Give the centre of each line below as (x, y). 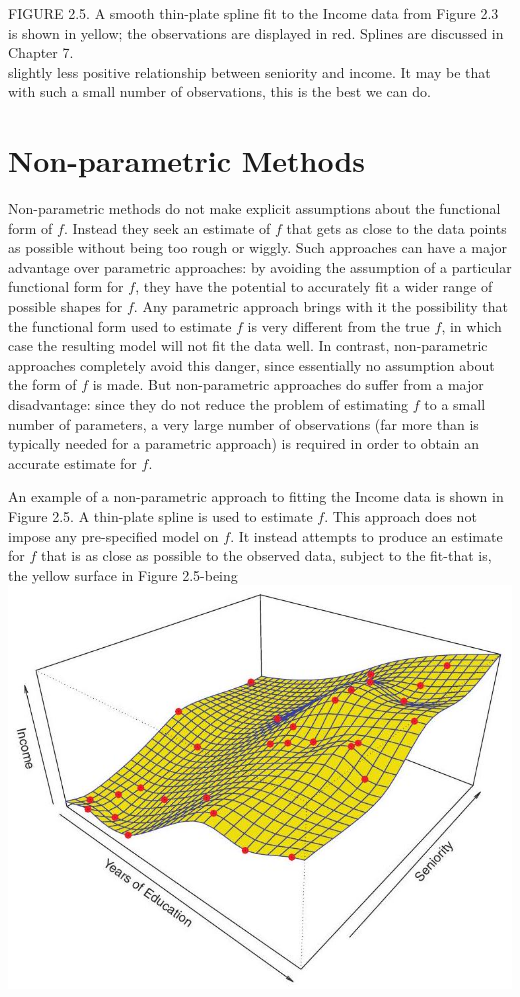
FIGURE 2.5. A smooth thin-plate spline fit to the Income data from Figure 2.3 (253, 13)
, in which (471, 325)
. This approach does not (400, 516)
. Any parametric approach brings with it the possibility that (320, 306)
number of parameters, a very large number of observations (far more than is (243, 423)
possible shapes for (65, 306)
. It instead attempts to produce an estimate (366, 535)
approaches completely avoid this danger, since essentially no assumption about (251, 364)
